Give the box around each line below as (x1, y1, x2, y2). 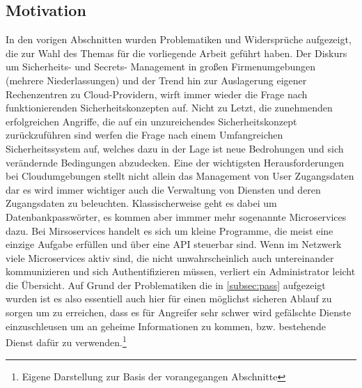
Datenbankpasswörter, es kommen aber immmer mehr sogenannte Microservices (6, 209, 347, 224)
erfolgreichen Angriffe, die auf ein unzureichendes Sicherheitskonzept (6, 114, 297, 128)
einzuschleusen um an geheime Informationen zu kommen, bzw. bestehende (6, 318, 326, 333)
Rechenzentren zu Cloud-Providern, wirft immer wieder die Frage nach (6, 86, 308, 101)
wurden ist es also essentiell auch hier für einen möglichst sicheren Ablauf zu (6, 291, 332, 306)
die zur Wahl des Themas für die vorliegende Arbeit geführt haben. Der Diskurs (6, 45, 347, 60)
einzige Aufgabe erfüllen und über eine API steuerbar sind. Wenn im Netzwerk (6, 237, 342, 251)
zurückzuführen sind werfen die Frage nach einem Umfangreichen (6, 127, 283, 142)
